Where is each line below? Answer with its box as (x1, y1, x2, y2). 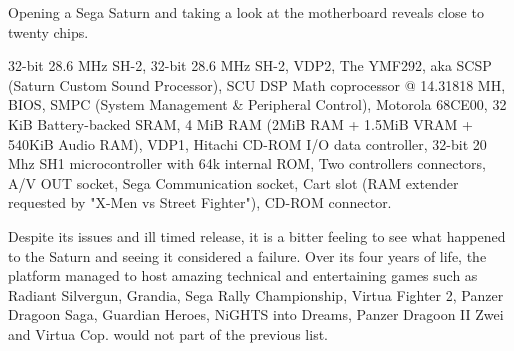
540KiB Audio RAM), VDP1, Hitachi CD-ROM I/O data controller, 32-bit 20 (8, 133, 487, 154)
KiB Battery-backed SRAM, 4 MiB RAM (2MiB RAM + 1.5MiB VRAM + (8, 113, 473, 134)
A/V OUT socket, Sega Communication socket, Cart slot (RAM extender (8, 172, 459, 193)
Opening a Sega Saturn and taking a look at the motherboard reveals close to (8, 2, 484, 22)
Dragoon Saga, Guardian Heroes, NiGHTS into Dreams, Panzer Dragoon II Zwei (8, 304, 504, 325)
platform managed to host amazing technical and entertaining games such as (8, 265, 478, 286)
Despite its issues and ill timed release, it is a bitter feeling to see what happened (8, 225, 506, 246)
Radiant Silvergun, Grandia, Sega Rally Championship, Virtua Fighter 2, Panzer (8, 284, 504, 305)
